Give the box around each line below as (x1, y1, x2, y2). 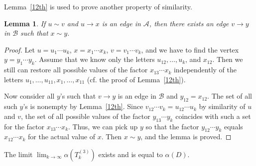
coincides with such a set (175, 111, 251, 121)
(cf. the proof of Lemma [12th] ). (87, 74, 186, 84)
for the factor (4, 121, 44, 131)
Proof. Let (4, 44, 35, 55)
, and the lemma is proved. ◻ (140, 131, 232, 142)
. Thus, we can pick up (68, 121, 138, 131)
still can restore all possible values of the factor (4, 64, 148, 75)
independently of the (173, 64, 237, 75)
